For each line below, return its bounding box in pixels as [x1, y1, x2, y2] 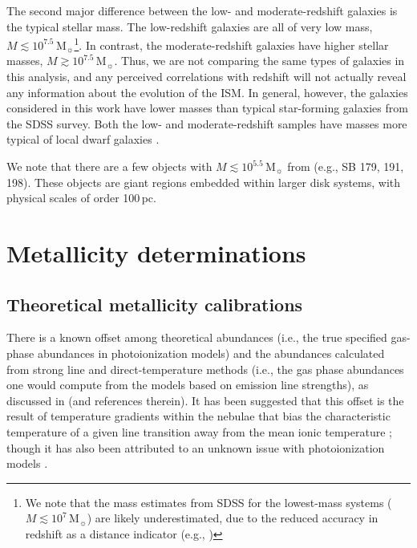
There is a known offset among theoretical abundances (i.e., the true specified [6, 329, 387, 346]
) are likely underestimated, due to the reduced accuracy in [87, 509, 379, 526]
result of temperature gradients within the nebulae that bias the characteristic [6, 408, 391, 424]
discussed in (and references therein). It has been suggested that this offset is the [6, 392, 404, 408]
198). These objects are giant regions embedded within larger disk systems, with [6, 173, 401, 190]
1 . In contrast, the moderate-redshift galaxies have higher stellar [74, 35, 389, 53]
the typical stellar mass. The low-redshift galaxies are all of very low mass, [6, 18, 373, 35]
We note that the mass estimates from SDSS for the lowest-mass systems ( [25, 493, 392, 510]
